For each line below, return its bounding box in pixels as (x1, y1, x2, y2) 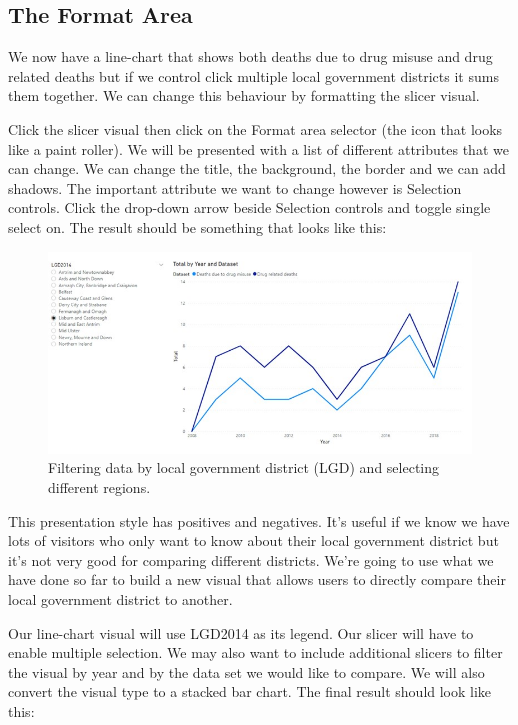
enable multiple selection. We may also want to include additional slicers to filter (8, 642, 503, 663)
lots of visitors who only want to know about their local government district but (8, 530, 499, 551)
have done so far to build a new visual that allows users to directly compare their (8, 569, 506, 590)
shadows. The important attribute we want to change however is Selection (8, 177, 462, 198)
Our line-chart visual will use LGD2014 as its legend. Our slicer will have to (8, 622, 474, 643)
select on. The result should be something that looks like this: (8, 216, 387, 237)
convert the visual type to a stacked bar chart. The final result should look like (8, 681, 492, 702)
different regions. (48, 476, 151, 497)
